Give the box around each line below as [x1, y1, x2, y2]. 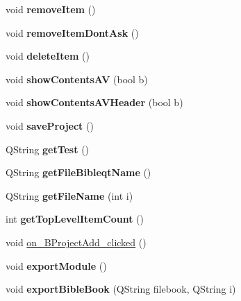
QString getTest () [6, 141, 90, 156]
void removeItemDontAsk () [6, 25, 139, 40]
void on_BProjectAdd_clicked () [6, 234, 147, 249]
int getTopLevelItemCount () [6, 212, 144, 226]
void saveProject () [6, 118, 94, 132]
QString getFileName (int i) [6, 188, 133, 203]
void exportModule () [6, 258, 107, 273]
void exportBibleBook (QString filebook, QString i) [6, 282, 236, 296]
